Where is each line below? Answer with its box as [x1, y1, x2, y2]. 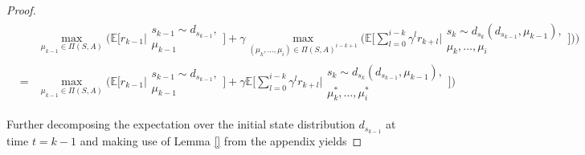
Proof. [6, 2, 36, 18]
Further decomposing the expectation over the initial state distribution [6, 116, 355, 133]
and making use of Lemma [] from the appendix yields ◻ [80, 133, 362, 149]
